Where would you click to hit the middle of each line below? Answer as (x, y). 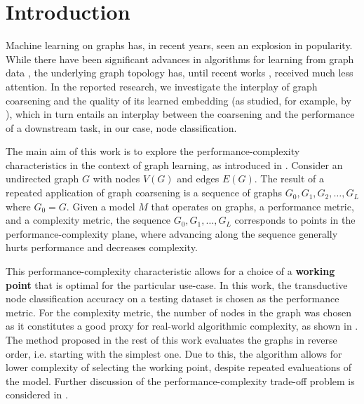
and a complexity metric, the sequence (88, 220)
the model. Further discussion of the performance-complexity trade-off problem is (180, 381)
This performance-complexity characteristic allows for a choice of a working (170, 271)
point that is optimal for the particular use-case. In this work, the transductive (177, 284)
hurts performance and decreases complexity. (102, 247)
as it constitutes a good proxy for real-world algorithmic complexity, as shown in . (182, 326)
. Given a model (101, 206)
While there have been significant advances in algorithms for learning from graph (180, 59)
